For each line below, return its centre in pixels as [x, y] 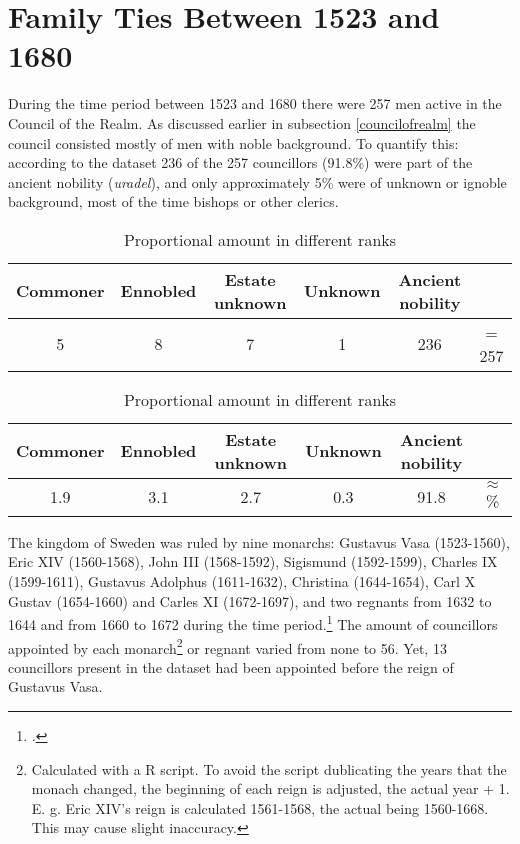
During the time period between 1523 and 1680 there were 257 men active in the [255, 103]
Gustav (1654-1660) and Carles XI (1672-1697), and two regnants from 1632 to [250, 600]
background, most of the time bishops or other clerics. [173, 201]
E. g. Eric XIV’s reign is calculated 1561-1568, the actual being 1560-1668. [260, 807]
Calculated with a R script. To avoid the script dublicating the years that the [269, 768]
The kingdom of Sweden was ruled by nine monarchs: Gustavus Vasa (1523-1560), [259, 541]
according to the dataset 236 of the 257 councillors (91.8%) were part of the [240, 162]
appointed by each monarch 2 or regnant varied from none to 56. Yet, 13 [227, 646]
